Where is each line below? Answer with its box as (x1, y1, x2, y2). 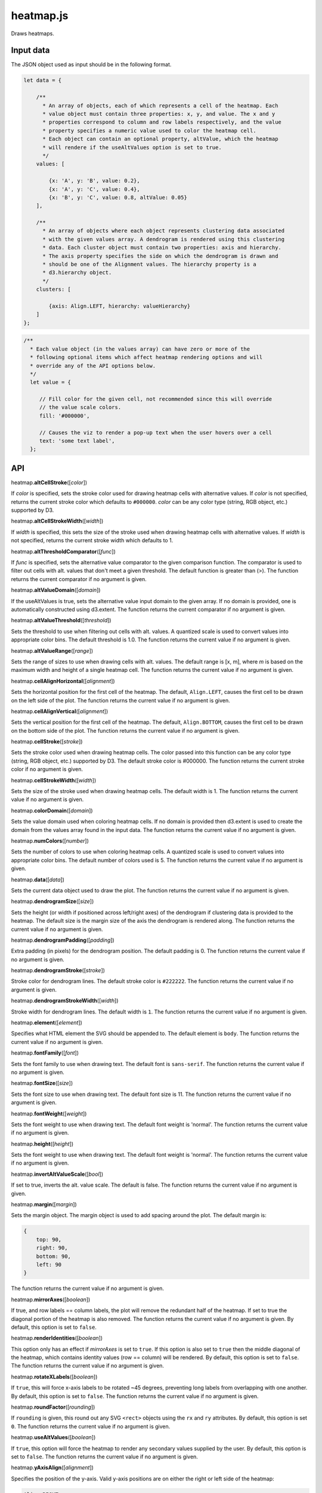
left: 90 (36, 1261, 62, 1268)
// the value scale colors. (39, 404, 122, 411)
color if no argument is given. (11, 766, 83, 773)
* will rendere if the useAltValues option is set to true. (42, 144, 222, 150)
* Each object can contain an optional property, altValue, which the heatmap (42, 136, 278, 143)
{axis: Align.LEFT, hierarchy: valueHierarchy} (48, 302, 191, 309)
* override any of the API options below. (30, 362, 156, 369)
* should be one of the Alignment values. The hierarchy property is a (42, 261, 256, 268)
